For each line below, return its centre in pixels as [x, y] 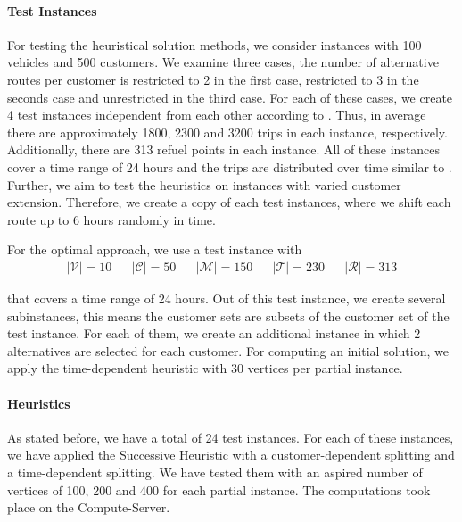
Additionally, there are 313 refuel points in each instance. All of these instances [224, 149]
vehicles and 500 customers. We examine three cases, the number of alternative [223, 62]
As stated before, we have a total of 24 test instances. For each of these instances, [231, 437]
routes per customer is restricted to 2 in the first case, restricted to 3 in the [213, 79]
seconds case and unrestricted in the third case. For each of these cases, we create [230, 97]
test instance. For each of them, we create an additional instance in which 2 [214, 333]
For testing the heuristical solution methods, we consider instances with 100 [214, 44]
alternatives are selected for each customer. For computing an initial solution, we [228, 350]
